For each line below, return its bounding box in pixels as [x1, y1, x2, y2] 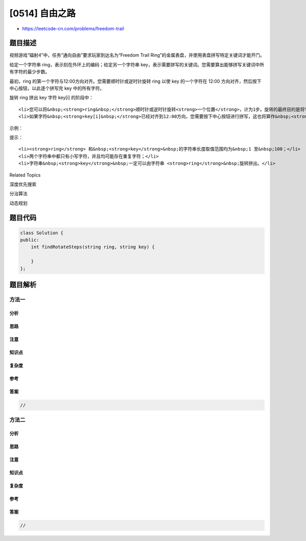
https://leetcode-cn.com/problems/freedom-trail [22, 26, 124, 32]
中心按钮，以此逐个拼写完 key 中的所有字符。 [9, 85, 105, 91]
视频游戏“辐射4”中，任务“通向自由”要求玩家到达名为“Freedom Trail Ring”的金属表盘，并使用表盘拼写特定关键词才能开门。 [9, 52, 265, 58]
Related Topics [9, 171, 41, 178]
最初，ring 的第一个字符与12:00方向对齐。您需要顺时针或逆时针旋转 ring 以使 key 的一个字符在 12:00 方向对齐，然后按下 [9, 78, 262, 84]
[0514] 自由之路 [9, 8, 76, 19]
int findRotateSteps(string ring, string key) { [31, 244, 155, 250]
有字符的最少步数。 [9, 69, 50, 75]
